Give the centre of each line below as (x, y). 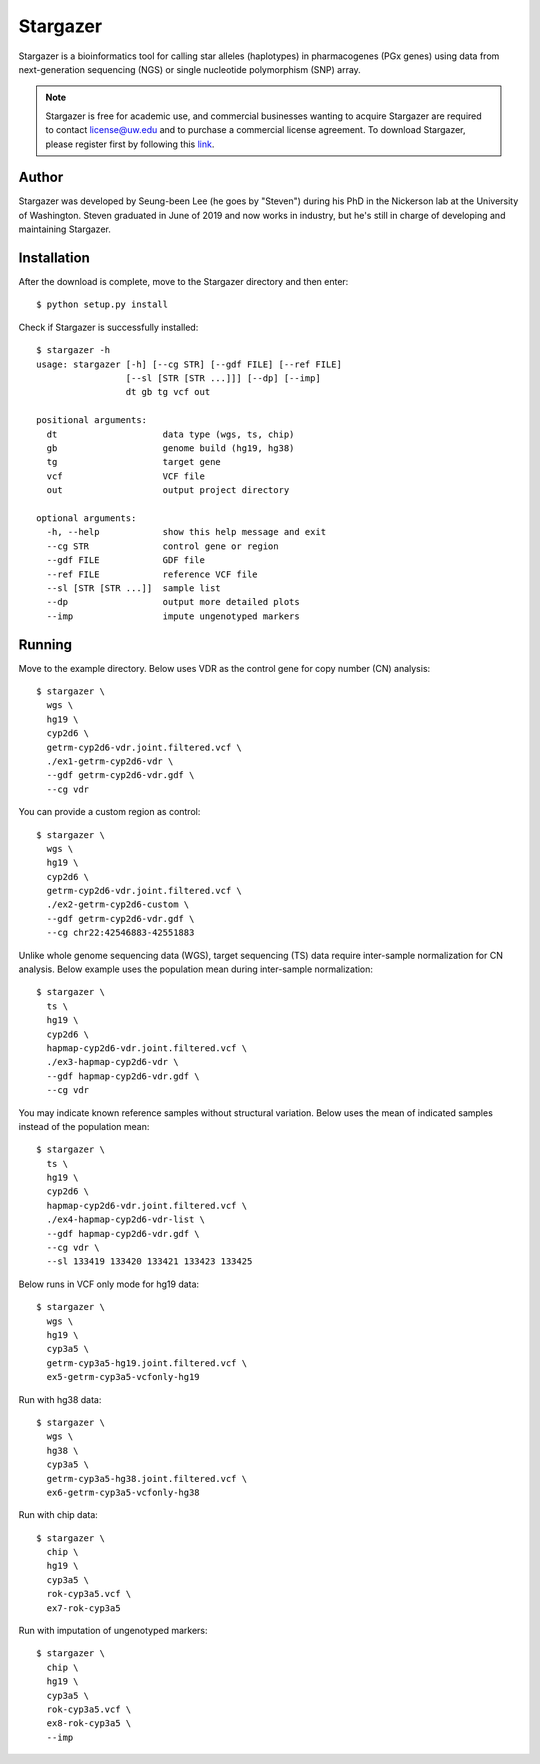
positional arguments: (92, 420)
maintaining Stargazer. (65, 229)
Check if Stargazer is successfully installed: (108, 327)
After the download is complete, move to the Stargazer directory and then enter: (183, 282)
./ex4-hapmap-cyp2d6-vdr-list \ (125, 1219)
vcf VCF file (125, 476)
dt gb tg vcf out (168, 392)
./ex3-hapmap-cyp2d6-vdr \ (112, 1062)
